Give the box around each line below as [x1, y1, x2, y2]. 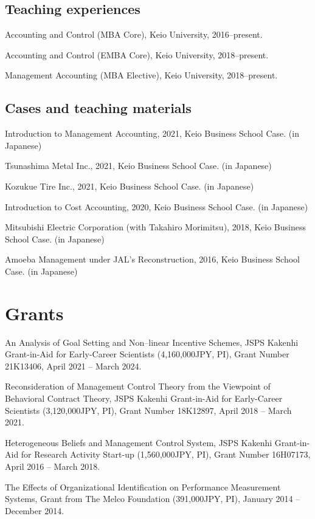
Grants [5, 300, 64, 325]
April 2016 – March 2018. [5, 460, 100, 472]
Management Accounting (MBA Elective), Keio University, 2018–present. [5, 69, 278, 81]
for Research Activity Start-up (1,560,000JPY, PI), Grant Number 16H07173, [21, 448, 311, 461]
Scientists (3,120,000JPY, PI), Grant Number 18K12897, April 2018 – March [5, 404, 292, 416]
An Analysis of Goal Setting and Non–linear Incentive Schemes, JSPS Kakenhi [5, 335, 299, 348]
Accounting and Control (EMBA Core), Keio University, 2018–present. [5, 48, 269, 61]
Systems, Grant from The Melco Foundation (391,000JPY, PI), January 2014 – [5, 492, 300, 505]
